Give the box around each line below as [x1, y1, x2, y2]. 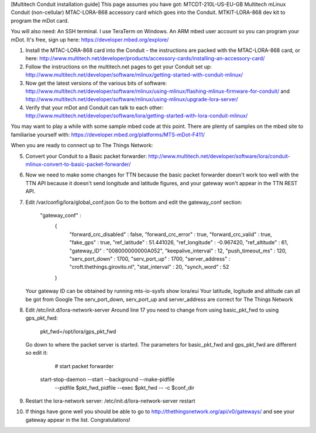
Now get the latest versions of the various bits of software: [25, 79, 167, 86]
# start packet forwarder [54, 362, 114, 369]
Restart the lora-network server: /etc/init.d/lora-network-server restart [25, 397, 195, 404]
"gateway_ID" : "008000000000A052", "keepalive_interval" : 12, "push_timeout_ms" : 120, [69, 247, 287, 254]
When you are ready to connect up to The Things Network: [11, 142, 153, 149]
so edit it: [25, 349, 48, 356]
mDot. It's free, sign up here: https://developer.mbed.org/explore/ [11, 36, 169, 43]
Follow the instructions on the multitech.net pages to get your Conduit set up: [25, 63, 212, 70]
